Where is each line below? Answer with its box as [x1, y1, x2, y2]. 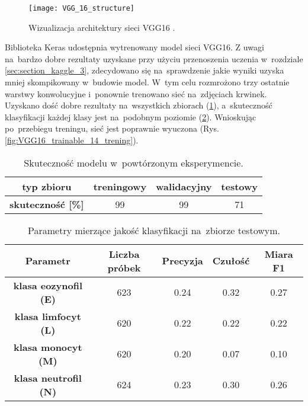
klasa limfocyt [14, 309, 81, 323]
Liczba [108, 247, 140, 261]
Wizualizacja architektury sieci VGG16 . [28, 21, 175, 33]
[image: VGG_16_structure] [28, 4, 134, 12]
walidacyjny [156, 179, 212, 193]
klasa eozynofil [13, 278, 83, 292]
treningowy [93, 179, 147, 193]
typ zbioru [22, 179, 72, 193]
